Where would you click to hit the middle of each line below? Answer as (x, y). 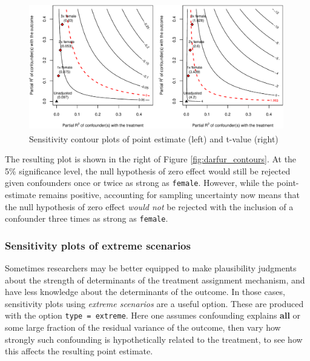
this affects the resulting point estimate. (79, 351)
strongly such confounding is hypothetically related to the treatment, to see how (154, 339)
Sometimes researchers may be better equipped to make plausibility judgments (151, 268)
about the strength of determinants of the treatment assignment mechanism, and (155, 280)
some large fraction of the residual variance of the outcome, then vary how (143, 327)
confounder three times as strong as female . (87, 218)
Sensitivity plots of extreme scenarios (98, 245)
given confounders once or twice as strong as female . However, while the (140, 183)
